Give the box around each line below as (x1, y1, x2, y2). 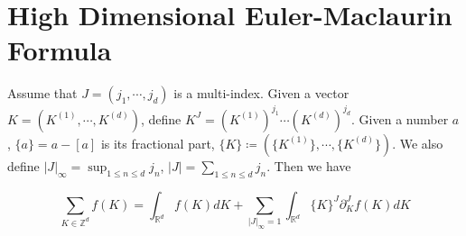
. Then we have (266, 156, 351, 175)
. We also (392, 133, 443, 152)
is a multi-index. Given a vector (173, 84, 349, 103)
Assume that (7, 84, 78, 103)
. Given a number (351, 109, 449, 128)
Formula (7, 32, 112, 68)
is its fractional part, (100, 133, 215, 152)
